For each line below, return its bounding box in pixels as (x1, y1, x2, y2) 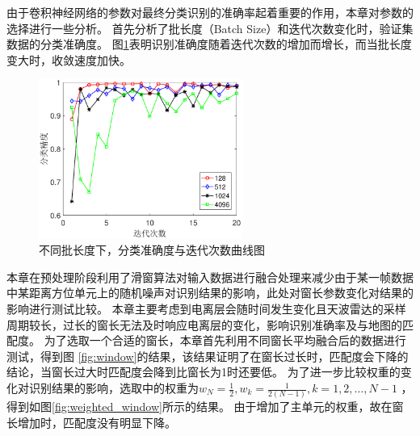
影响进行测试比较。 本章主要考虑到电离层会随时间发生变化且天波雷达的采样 (6, 300, 406, 317)
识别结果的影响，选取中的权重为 (28, 379, 199, 396)
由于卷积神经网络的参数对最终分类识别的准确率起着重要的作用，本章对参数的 (6, 4, 414, 20)
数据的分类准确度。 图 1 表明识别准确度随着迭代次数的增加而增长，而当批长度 (6, 36, 412, 52)
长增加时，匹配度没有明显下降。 (6, 413, 176, 430)
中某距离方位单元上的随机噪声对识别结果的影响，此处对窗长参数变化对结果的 (6, 284, 414, 301)
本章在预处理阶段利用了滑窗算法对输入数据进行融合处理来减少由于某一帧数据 (6, 268, 414, 285)
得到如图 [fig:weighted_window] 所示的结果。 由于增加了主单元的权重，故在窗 (6, 398, 404, 415)
